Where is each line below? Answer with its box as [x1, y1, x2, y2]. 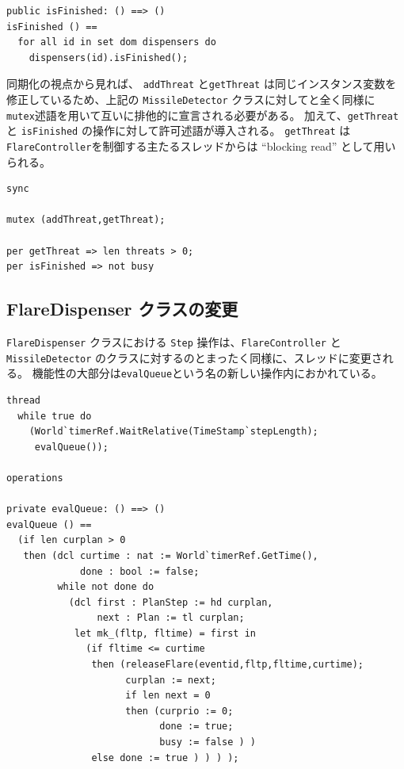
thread [6, 394, 40, 406]
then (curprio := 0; [125, 705, 234, 717]
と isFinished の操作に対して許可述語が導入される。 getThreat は [6, 122, 351, 139]
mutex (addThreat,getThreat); [6, 214, 166, 226]
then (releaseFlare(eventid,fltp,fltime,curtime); [91, 659, 364, 671]
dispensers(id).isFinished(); [29, 52, 189, 63]
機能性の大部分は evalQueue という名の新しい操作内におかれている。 [32, 365, 383, 381]
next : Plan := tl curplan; [97, 612, 245, 624]
